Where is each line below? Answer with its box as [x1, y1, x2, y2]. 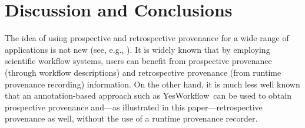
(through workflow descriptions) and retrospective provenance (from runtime [5, 66, 281, 78]
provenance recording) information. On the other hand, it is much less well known [5, 78, 300, 90]
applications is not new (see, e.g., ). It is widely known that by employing [5, 43, 270, 55]
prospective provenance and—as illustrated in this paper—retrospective [5, 100, 263, 113]
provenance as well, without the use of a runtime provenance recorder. [5, 112, 258, 124]
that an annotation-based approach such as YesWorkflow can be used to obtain [5, 89, 292, 102]
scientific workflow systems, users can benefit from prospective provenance [5, 55, 272, 67]
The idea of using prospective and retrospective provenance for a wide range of [5, 32, 289, 44]
